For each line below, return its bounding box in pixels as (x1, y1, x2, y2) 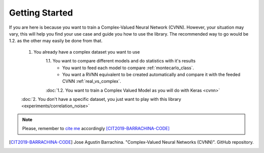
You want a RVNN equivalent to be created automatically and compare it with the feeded (62, 71, 241, 77)
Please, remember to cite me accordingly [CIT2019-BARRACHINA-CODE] (22, 126, 170, 132)
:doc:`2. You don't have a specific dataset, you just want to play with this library (21, 96, 181, 102)
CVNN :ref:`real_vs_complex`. (62, 78, 122, 84)
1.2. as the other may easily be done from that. (9, 38, 103, 44)
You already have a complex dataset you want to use (33, 49, 140, 55)
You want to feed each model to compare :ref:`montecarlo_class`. (62, 65, 194, 71)
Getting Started (9, 7, 73, 18)
